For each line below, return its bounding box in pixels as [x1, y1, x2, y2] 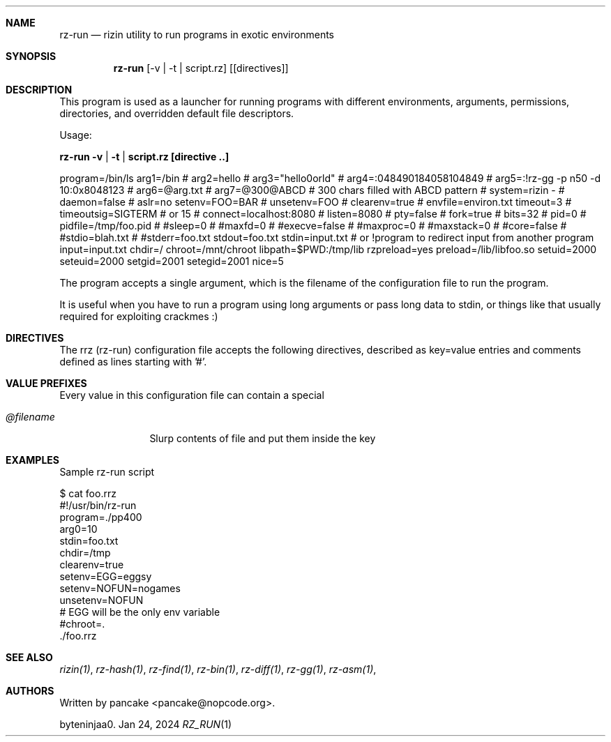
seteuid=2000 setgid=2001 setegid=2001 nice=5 [59, 255, 284, 267]
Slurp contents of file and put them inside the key [149, 432, 376, 444]
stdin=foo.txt [59, 535, 119, 547]
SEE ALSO [6, 651, 53, 663]
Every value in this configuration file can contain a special [59, 389, 324, 401]
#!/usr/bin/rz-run [59, 499, 137, 511]
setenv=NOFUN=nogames [59, 582, 181, 594]
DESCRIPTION [6, 84, 73, 96]
